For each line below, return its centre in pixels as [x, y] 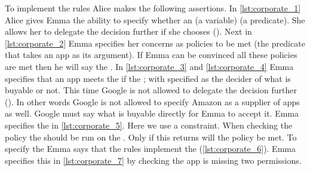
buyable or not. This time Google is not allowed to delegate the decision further [151, 90]
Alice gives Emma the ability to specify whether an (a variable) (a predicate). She [155, 19]
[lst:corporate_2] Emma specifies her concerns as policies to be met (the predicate [155, 43]
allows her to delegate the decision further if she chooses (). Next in [128, 31]
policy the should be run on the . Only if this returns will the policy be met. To [151, 137]
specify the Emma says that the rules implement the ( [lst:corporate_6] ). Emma [150, 149]
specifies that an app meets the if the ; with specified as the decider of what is [148, 78]
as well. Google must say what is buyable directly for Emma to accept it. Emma [152, 113]
